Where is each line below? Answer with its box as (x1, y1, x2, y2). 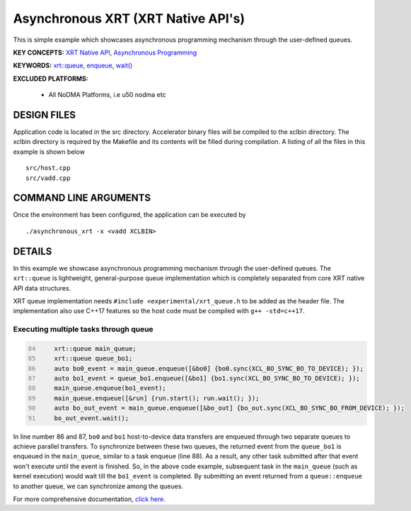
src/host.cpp (25, 164, 71, 172)
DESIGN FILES (13, 108, 76, 120)
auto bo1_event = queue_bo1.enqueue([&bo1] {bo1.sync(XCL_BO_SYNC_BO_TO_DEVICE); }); (54, 374, 360, 383)
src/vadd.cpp (25, 174, 71, 182)
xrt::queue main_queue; (54, 344, 137, 352)
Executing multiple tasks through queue (13, 325, 154, 335)
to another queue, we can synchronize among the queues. (13, 482, 184, 490)
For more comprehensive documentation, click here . (13, 495, 166, 503)
